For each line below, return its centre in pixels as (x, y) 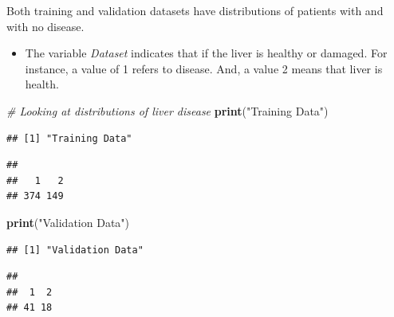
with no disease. (45, 26)
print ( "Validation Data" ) (68, 222)
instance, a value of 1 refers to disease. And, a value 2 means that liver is (204, 68)
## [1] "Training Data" (69, 138)
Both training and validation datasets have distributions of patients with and (195, 10)
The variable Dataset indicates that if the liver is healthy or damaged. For (206, 53)
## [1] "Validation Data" (75, 250)
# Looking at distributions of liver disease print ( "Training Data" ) (167, 110)
